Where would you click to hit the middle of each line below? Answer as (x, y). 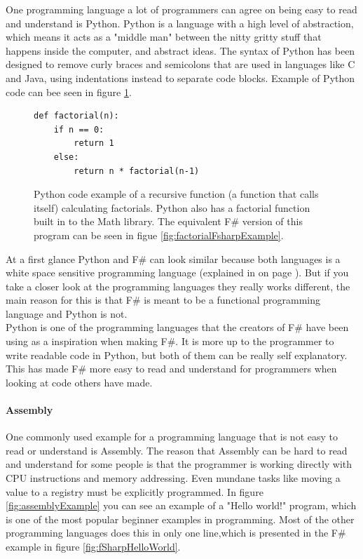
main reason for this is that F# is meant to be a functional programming (163, 300)
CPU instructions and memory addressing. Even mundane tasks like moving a (173, 478)
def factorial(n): (76, 116)
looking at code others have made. (79, 382)
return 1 (94, 143)
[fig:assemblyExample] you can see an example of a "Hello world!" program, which (181, 505)
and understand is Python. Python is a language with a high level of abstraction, (180, 23)
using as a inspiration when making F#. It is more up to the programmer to (170, 341)
